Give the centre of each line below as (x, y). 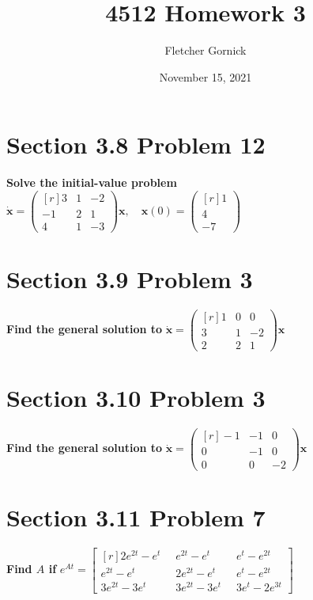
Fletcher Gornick (206, 50)
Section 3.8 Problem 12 (136, 144)
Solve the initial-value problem (92, 182)
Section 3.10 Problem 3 (136, 398)
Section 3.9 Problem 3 (130, 279)
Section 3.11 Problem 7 (136, 516)
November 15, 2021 (206, 76)
